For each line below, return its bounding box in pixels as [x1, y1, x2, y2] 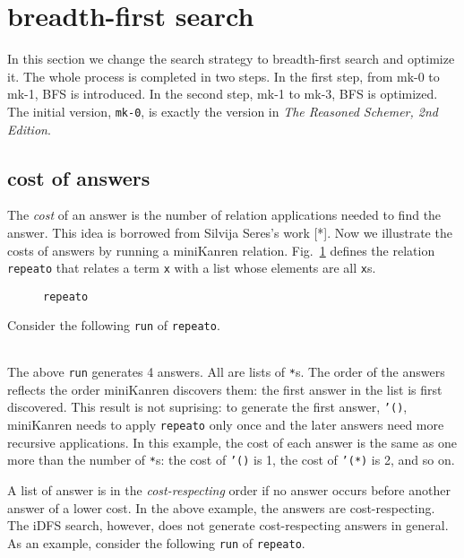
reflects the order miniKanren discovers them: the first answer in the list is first [7, 379, 443, 398]
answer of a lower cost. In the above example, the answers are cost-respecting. [7, 498, 435, 517]
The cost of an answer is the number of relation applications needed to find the [7, 205, 442, 224]
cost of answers [7, 163, 150, 191]
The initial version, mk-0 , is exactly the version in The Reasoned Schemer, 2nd [7, 101, 439, 120]
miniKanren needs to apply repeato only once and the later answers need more [7, 415, 444, 434]
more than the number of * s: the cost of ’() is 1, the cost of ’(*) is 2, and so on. [7, 450, 455, 469]
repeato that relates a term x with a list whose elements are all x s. [7, 258, 376, 277]
